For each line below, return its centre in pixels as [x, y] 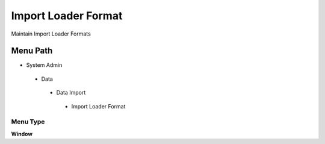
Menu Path [32, 51]
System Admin [44, 65]
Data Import [71, 93]
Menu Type [28, 122]
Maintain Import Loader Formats [51, 34]
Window [22, 134]
